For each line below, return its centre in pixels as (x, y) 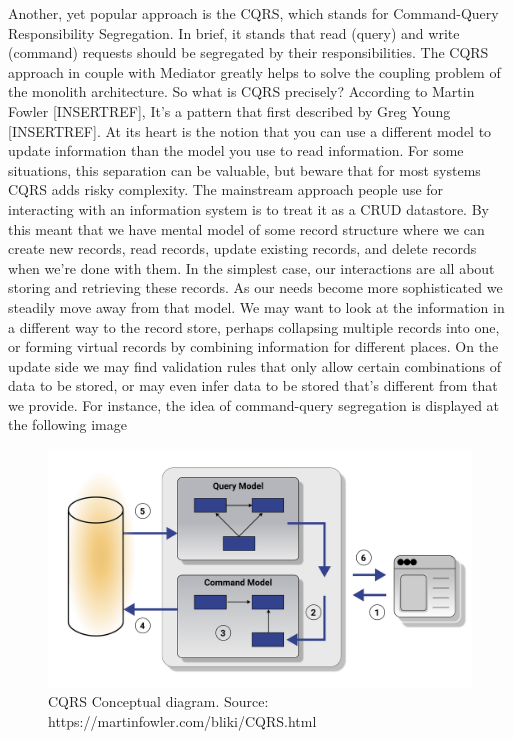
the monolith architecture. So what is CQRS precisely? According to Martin (241, 91)
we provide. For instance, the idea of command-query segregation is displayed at (254, 404)
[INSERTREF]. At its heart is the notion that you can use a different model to (250, 130)
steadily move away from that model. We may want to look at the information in (256, 306)
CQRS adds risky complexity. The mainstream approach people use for (226, 189)
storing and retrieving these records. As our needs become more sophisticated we (255, 287)
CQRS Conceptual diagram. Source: (158, 701)
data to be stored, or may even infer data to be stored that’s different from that (253, 385)
